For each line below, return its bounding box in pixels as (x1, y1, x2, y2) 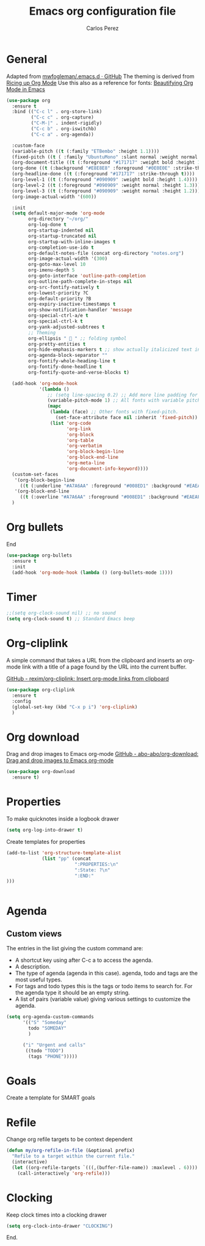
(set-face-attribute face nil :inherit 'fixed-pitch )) (55, 414, 198, 421)
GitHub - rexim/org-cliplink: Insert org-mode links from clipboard (6, 675, 169, 683)
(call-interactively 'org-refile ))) (17, 1170, 111, 1176)
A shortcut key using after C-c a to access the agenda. (15, 956, 153, 964)
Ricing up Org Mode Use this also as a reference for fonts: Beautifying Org (6, 79, 193, 86)
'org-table (66, 437, 95, 444)
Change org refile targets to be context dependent (6, 1135, 133, 1143)
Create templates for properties (6, 838, 85, 845)
